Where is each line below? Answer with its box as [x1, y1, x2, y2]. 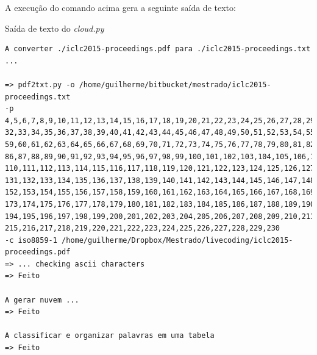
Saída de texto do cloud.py [5, 21, 104, 34]
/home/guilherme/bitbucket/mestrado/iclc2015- [79, 80, 271, 89]
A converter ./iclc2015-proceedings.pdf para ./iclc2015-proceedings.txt [5, 45, 311, 54]
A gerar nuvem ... [5, 295, 79, 304]
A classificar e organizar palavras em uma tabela [5, 331, 215, 340]
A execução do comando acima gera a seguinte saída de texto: [5, 1, 236, 13]
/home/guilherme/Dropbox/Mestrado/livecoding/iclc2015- [62, 235, 293, 245]
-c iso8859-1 [5, 235, 57, 245]
